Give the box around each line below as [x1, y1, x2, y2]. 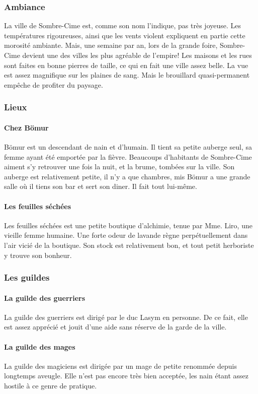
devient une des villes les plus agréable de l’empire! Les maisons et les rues [22, 50, 252, 60]
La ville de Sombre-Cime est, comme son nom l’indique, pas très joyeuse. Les [4, 20, 241, 31]
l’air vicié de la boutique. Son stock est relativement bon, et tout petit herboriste [4, 239, 254, 250]
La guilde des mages [4, 341, 75, 352]
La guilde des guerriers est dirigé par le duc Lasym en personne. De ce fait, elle [4, 311, 248, 322]
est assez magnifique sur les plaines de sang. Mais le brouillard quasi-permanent [4, 70, 250, 80]
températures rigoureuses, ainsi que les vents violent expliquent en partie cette [4, 30, 245, 40]
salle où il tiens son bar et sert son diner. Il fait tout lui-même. [4, 181, 197, 191]
